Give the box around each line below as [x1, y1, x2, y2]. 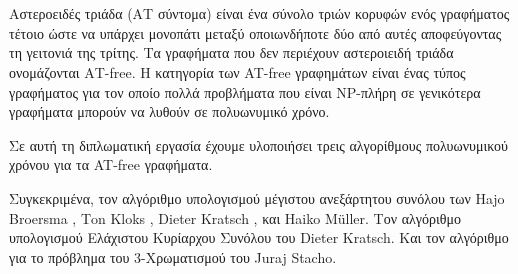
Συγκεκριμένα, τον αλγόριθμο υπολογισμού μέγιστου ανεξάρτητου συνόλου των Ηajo [9, 187, 505, 208]
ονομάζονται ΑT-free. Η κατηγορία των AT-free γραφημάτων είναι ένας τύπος [9, 61, 466, 82]
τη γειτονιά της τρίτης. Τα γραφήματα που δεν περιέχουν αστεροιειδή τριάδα [9, 42, 454, 63]
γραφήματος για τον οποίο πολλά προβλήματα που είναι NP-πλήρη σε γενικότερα [9, 81, 481, 102]
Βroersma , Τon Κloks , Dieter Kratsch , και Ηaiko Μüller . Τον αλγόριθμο [9, 207, 461, 228]
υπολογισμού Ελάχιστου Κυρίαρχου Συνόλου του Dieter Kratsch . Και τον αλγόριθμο [9, 227, 509, 248]
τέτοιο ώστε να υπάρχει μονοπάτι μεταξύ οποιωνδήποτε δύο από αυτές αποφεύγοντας [9, 22, 502, 43]
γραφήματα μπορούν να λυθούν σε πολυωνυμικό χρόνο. [9, 101, 330, 122]
